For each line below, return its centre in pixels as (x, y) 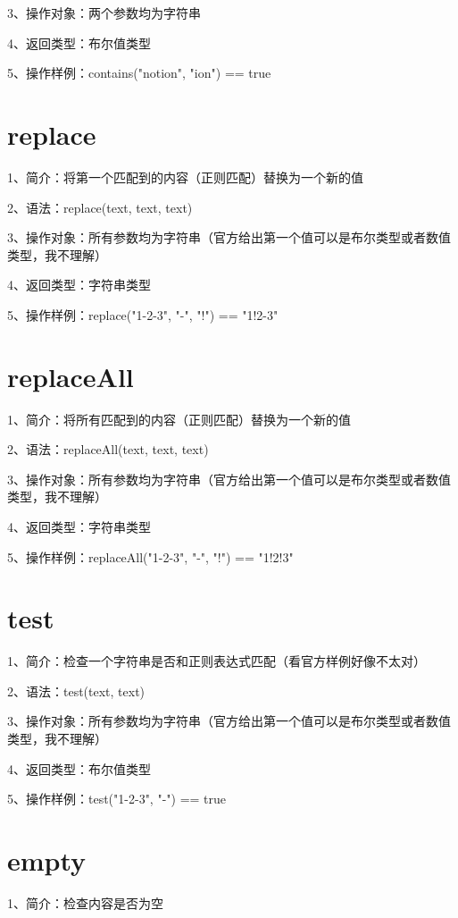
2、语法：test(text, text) (76, 691)
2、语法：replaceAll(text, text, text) (108, 449)
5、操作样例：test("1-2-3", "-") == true (117, 799)
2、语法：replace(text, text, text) (100, 207)
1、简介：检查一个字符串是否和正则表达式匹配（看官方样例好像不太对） (217, 661)
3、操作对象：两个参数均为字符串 (104, 13)
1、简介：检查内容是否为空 (85, 902)
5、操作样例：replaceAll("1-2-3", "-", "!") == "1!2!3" (150, 556)
